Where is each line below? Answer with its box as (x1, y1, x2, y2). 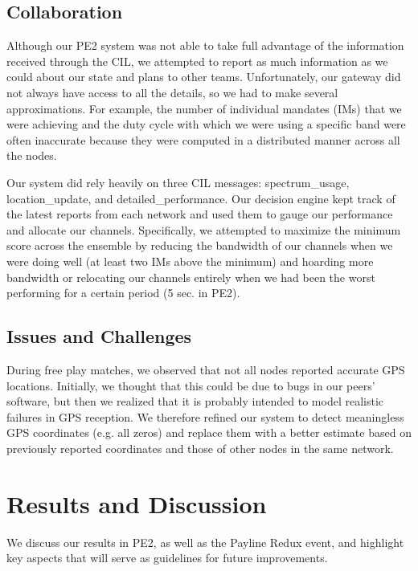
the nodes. (6, 147, 57, 164)
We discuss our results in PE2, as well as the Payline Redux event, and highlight (6, 533, 404, 550)
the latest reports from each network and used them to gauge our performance (6, 206, 393, 222)
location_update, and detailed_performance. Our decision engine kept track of (6, 190, 395, 206)
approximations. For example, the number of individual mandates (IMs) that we (6, 100, 402, 116)
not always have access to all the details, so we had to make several (6, 84, 338, 100)
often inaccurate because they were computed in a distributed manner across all (6, 131, 400, 148)
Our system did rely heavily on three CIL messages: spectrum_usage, (6, 173, 350, 190)
